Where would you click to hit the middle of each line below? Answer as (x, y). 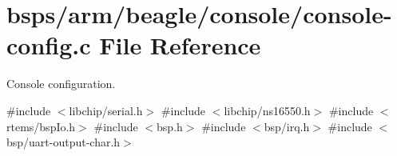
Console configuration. (61, 84)
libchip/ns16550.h (267, 110)
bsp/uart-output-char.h (64, 142)
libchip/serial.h (106, 110)
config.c (49, 45)
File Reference (180, 45)
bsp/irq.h (287, 126)
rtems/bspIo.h (41, 126)
